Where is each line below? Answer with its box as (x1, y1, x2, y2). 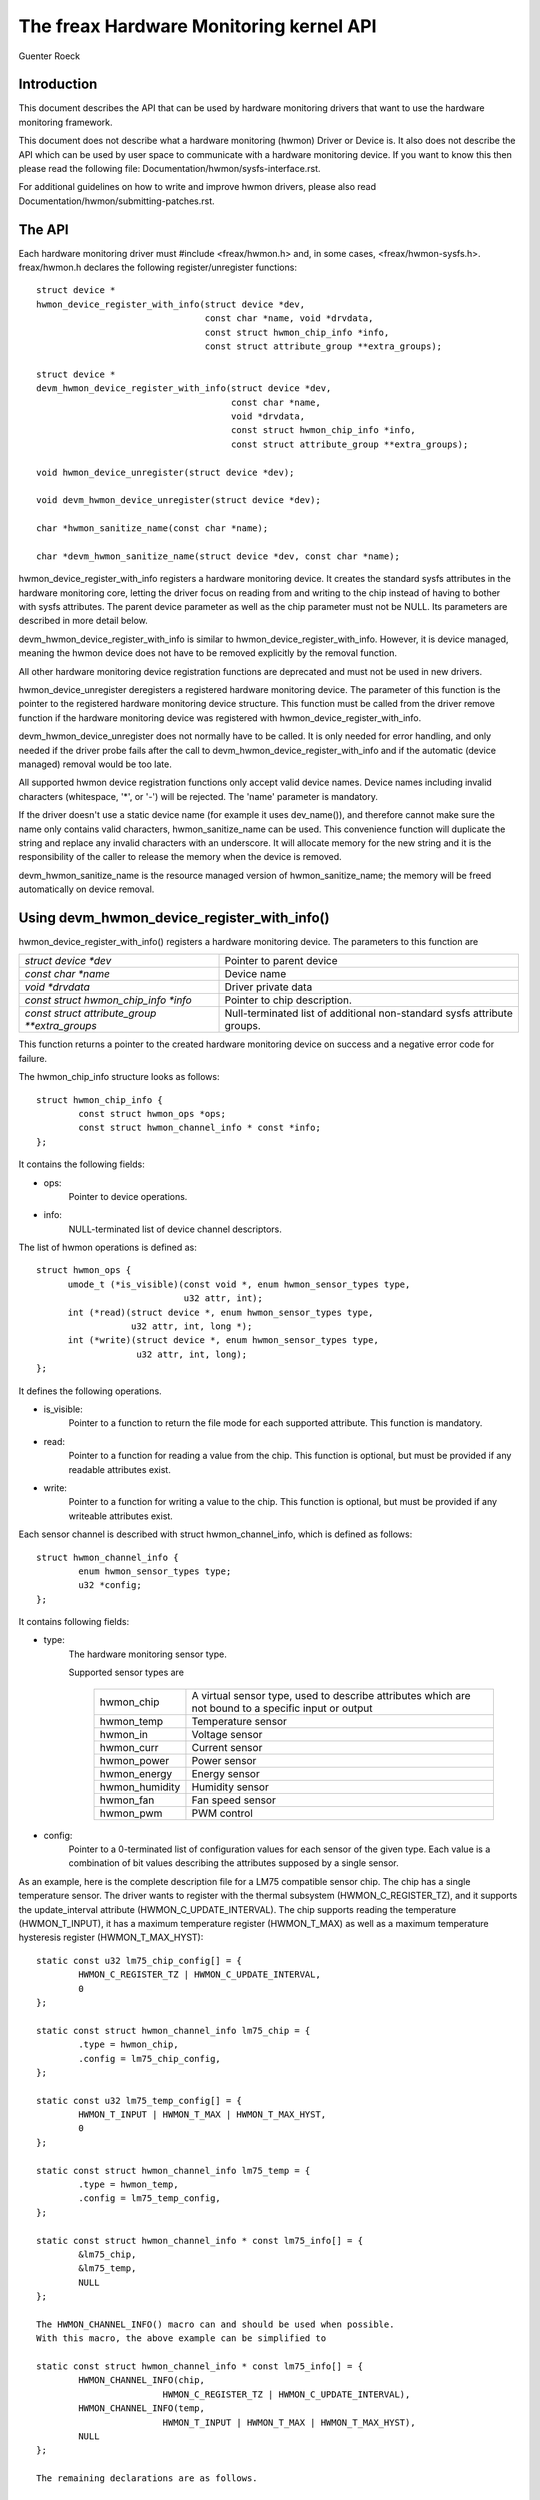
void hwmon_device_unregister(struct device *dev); (36, 466, 295, 478)
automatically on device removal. (18, 883, 155, 895)
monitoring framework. (18, 116, 114, 128)
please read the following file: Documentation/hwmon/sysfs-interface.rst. (18, 163, 321, 175)
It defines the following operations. (18, 1385, 162, 1397)
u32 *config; (78, 1580, 142, 1591)
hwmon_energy (99, 1766, 173, 1780)
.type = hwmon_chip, (78, 2039, 179, 2050)
